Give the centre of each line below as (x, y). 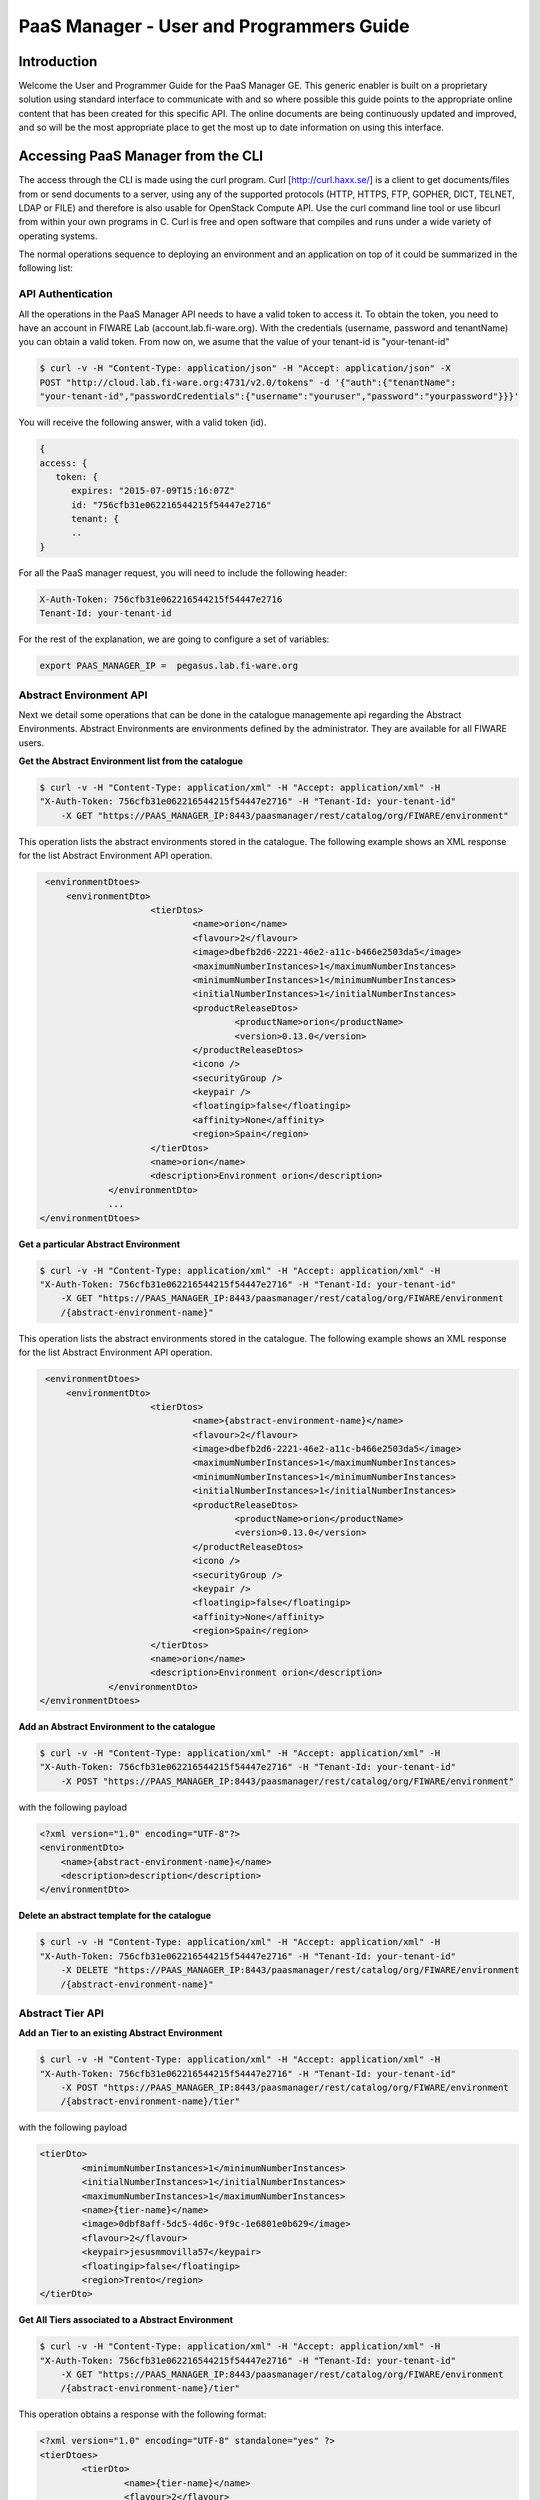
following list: (46, 268)
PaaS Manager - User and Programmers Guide (214, 26)
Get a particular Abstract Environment (99, 1244)
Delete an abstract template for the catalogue (115, 1916)
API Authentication (66, 294)
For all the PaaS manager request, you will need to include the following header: (183, 572)
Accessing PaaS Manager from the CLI (141, 156)
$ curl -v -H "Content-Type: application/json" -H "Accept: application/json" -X (245, 368)
